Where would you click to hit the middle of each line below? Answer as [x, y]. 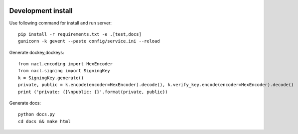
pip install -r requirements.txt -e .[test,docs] [80, 34]
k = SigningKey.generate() [51, 78]
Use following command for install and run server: [61, 23]
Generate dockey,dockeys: [37, 52]
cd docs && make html [44, 121]
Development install [41, 11]
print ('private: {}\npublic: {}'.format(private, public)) [93, 92]
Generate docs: [25, 103]
